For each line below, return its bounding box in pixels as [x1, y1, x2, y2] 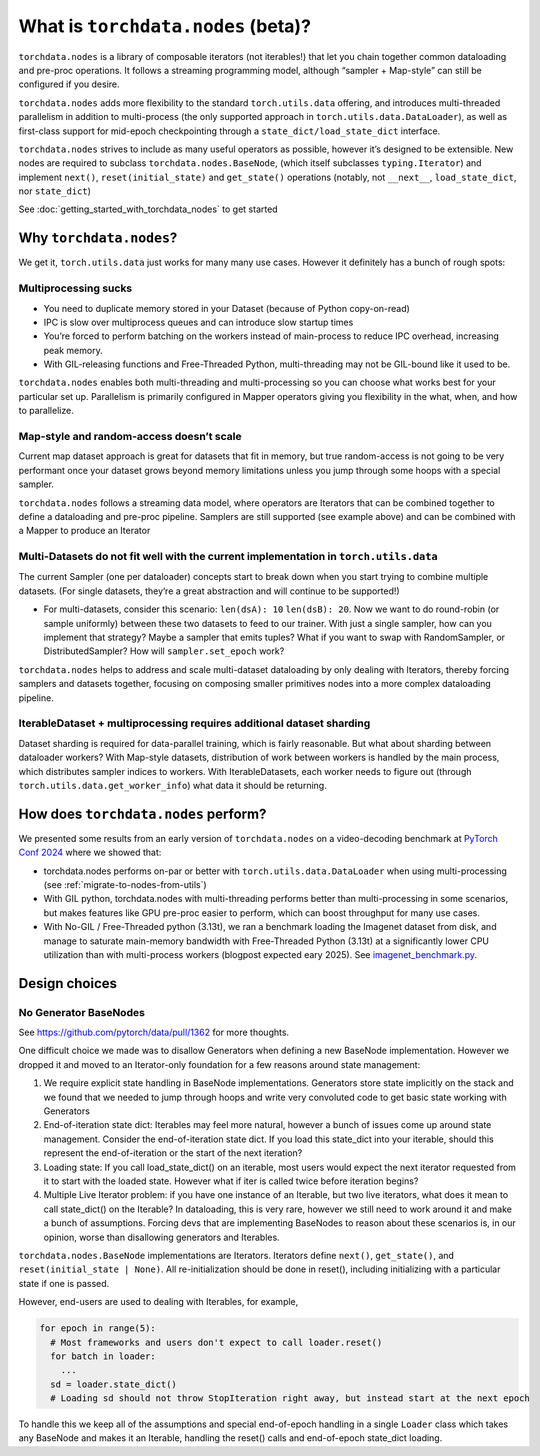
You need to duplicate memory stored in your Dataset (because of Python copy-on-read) [43, 302, 410, 314]
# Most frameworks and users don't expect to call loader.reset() [50, 1336, 383, 1348]
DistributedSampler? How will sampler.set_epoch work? [43, 645, 285, 657]
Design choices [18, 975, 118, 992]
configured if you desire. [18, 78, 120, 90]
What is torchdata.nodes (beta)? [18, 15, 312, 37]
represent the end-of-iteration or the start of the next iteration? [43, 1147, 303, 1159]
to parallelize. [18, 405, 74, 417]
